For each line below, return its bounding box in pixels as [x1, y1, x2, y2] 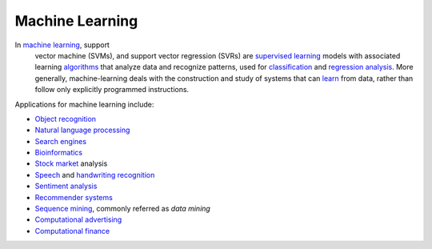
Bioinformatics [34, 148, 83, 158]
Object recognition [34, 114, 96, 123]
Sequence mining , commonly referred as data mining [34, 204, 211, 214]
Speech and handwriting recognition [34, 170, 155, 179]
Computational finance [34, 226, 110, 235]
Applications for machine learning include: [14, 99, 154, 109]
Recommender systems [34, 192, 114, 202]
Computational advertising [34, 215, 122, 224]
